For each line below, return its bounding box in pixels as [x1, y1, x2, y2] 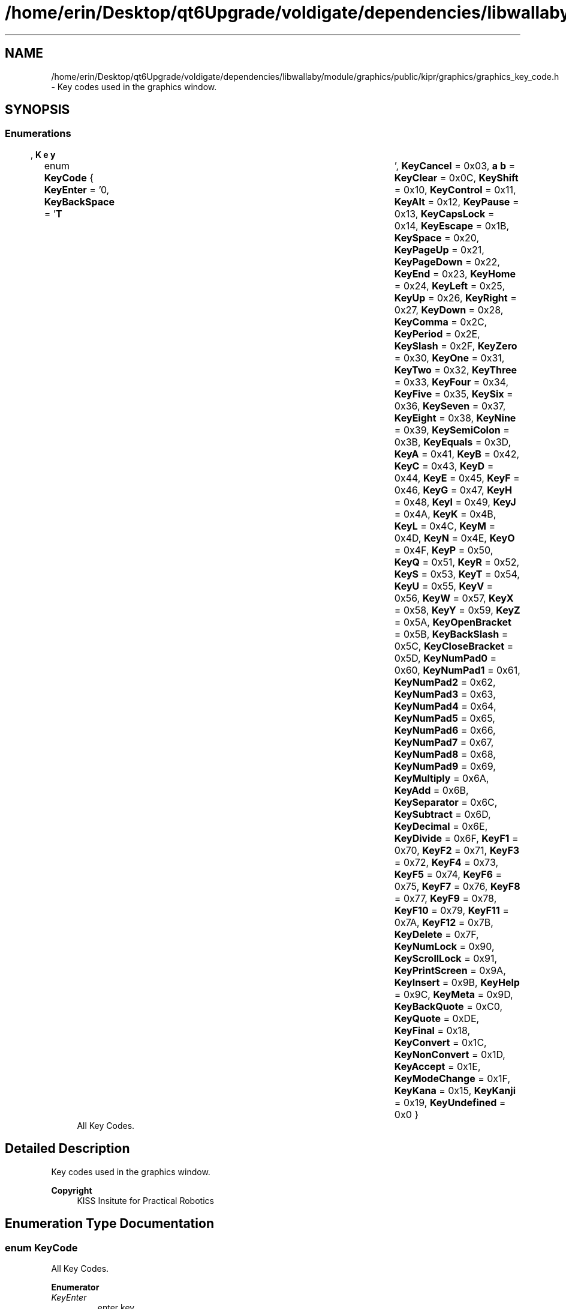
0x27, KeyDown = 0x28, [394, 303, 504, 316]
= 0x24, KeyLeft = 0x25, [394, 279, 505, 292]
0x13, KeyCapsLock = [394, 207, 495, 220]
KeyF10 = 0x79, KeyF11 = [394, 904, 509, 916]
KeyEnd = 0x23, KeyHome [394, 267, 516, 280]
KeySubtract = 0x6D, [394, 808, 491, 820]
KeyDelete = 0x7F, [394, 928, 479, 940]
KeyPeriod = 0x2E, [394, 327, 480, 340]
